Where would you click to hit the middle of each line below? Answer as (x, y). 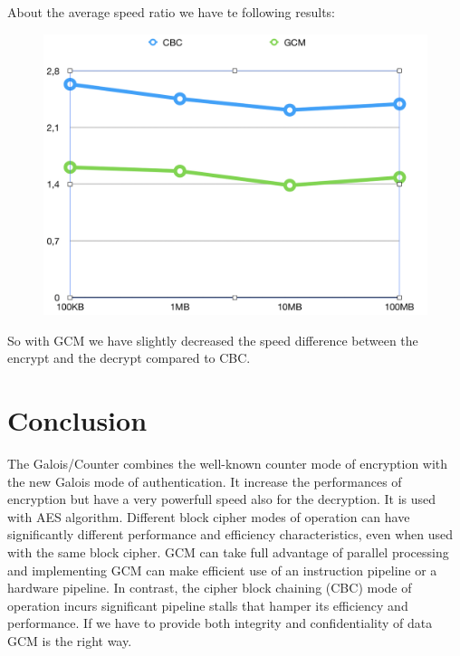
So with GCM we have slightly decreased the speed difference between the (213, 340)
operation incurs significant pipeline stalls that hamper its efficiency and (208, 605)
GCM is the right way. (70, 640)
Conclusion (77, 420)
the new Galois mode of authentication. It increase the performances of (205, 481)
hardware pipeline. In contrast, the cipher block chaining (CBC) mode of (210, 588)
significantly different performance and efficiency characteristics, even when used (230, 534)
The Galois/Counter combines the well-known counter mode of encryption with (228, 464)
